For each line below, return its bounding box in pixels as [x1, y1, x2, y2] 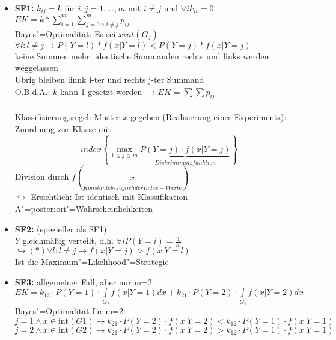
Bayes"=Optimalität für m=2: [14, 304, 126, 317]
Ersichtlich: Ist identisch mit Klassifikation [31, 190, 188, 203]
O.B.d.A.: [14, 85, 50, 97]
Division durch [14, 170, 69, 183]
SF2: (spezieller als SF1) [14, 222, 107, 235]
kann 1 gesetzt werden [60, 85, 142, 97]
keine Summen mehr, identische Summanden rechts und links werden [14, 49, 269, 62]
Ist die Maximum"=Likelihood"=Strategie [14, 255, 169, 268]
